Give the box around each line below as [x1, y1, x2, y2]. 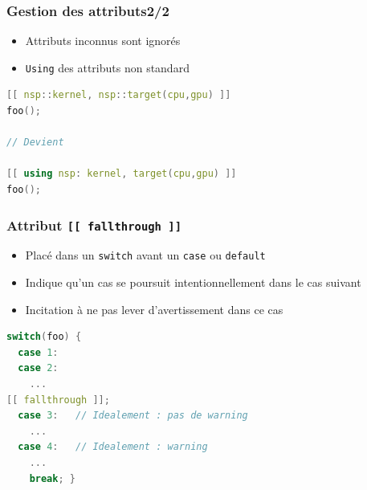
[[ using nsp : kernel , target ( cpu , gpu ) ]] [6, 168, 237, 180]
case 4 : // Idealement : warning [18, 441, 208, 453]
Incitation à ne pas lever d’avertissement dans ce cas [25, 300, 283, 317]
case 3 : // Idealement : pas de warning [18, 410, 248, 422]
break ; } [29, 472, 75, 484]
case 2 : [18, 362, 59, 374]
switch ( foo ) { [6, 331, 82, 343]
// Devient [6, 137, 64, 149]
